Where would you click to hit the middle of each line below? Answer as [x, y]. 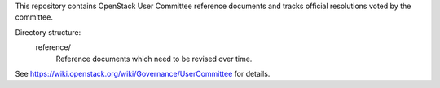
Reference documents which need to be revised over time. [154, 59]
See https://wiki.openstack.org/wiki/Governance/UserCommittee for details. [143, 73]
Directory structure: [48, 32]
